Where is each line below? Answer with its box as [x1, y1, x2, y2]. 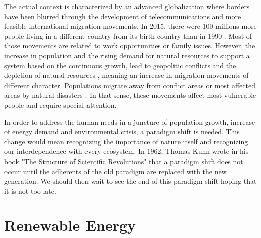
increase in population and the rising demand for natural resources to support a [4, 50, 250, 60]
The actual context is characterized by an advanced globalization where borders [4, 1, 250, 11]
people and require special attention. [4, 99, 117, 110]
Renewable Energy [4, 215, 136, 235]
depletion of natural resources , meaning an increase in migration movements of [4, 70, 249, 81]
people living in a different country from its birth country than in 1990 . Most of [4, 30, 252, 41]
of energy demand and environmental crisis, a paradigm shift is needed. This [4, 126, 240, 137]
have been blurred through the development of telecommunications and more [4, 11, 241, 21]
